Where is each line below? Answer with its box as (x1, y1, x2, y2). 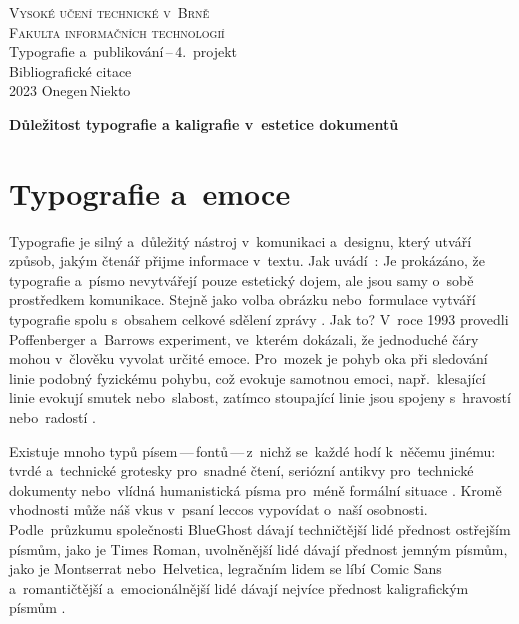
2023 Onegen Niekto (9, 80, 131, 101)
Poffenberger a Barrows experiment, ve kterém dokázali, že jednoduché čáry (9, 328, 479, 349)
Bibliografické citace (9, 60, 132, 81)
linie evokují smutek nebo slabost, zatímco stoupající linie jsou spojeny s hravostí (9, 387, 511, 408)
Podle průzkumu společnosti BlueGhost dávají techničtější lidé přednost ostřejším (9, 519, 511, 539)
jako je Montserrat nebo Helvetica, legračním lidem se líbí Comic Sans (9, 558, 442, 579)
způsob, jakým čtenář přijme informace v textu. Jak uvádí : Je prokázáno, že (9, 250, 485, 271)
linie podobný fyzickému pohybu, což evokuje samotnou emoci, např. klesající (9, 367, 486, 388)
